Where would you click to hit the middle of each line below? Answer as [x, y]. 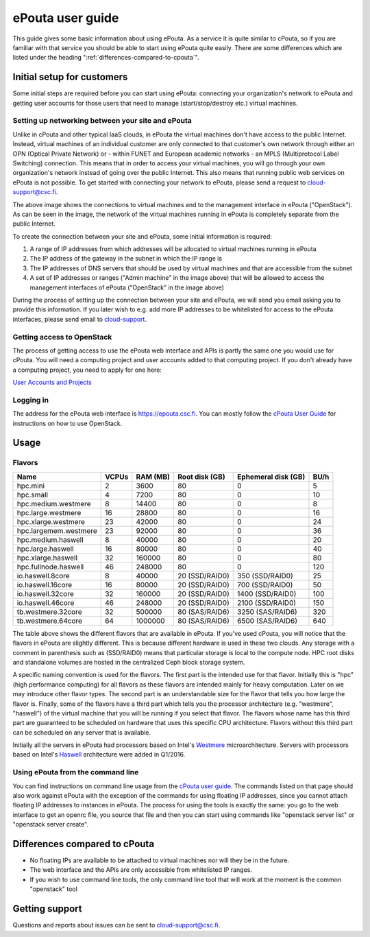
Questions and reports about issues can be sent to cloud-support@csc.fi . [116, 925]
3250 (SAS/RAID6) [267, 612]
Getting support [47, 909]
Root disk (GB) [201, 477]
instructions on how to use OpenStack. [67, 423]
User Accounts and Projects [52, 382]
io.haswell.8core [43, 576]
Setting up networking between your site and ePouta [102, 121]
